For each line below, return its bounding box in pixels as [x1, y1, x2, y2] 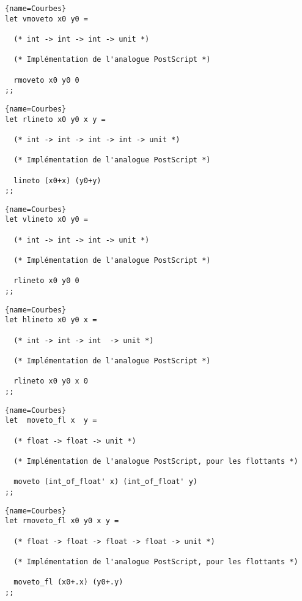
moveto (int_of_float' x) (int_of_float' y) [13, 477, 197, 486]
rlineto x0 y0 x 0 [13, 377, 89, 386]
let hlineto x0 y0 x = [5, 316, 97, 325]
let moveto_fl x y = [5, 416, 97, 425]
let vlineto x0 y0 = [5, 215, 89, 224]
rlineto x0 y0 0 [13, 276, 79, 285]
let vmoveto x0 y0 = [5, 14, 89, 23]
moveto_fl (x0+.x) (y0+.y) [13, 578, 123, 587]
